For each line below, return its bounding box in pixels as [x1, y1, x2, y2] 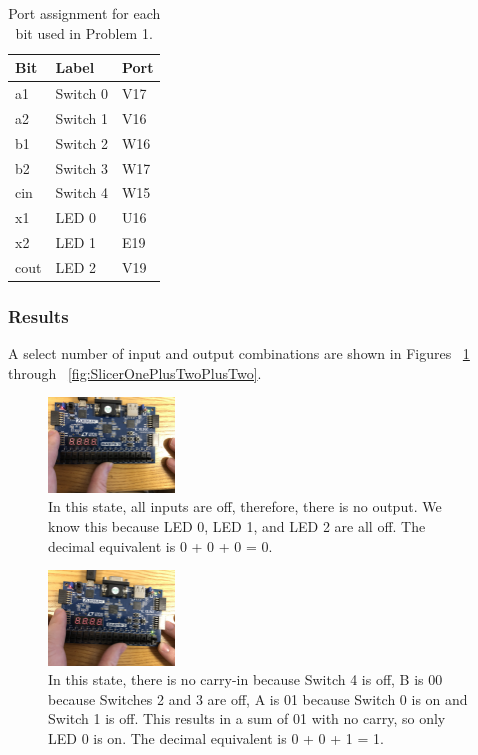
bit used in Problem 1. [15, 22, 153, 43]
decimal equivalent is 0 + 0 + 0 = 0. [48, 535, 273, 556]
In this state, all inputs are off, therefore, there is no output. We [48, 496, 442, 517]
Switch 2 [55, 132, 108, 153]
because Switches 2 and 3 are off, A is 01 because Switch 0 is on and [48, 688, 468, 709]
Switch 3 [55, 157, 108, 178]
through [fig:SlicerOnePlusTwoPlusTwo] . [8, 362, 262, 383]
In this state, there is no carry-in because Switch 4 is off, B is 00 [48, 669, 443, 690]
